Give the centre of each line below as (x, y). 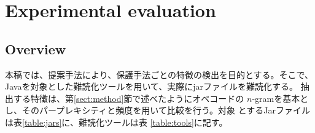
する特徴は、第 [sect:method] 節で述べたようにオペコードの (129, 98)
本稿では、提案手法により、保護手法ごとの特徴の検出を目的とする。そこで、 (159, 74)
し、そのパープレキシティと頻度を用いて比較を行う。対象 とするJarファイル (157, 110)
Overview (36, 49)
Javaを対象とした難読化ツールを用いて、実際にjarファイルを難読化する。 (152, 86)
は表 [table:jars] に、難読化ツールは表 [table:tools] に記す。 (116, 122)
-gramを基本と (280, 98)
